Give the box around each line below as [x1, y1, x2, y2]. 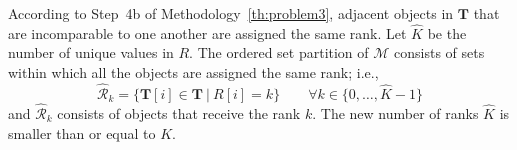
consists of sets [394, 42, 485, 63]
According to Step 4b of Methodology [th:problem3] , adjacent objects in [8, 3, 454, 23]
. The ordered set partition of [189, 42, 369, 63]
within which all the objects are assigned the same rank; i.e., [8, 62, 379, 82]
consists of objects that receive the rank [57, 103, 301, 124]
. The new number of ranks [312, 103, 479, 124]
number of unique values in [8, 42, 174, 63]
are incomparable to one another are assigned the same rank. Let [8, 22, 407, 43]
